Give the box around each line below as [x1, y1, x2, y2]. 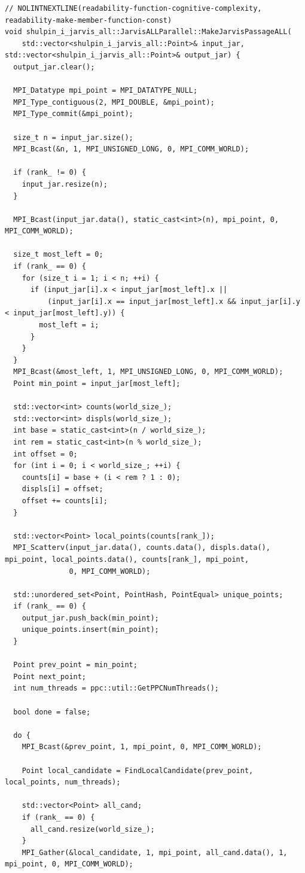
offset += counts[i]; [22, 496, 108, 505]
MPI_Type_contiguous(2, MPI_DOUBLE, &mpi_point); [13, 98, 215, 107]
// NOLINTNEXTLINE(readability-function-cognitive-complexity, [5, 4, 262, 13]
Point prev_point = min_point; [13, 661, 138, 670]
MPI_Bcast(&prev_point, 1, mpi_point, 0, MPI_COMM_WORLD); [22, 743, 262, 752]
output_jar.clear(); [13, 62, 95, 71]
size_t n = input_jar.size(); [13, 133, 133, 142]
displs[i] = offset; [22, 485, 103, 494]
